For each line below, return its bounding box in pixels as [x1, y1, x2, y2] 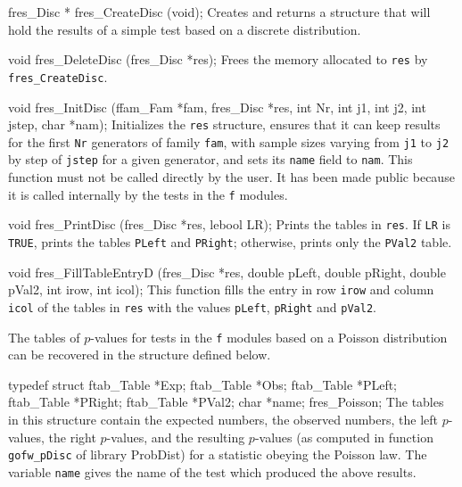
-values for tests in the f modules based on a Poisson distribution [90, 327, 448, 346]
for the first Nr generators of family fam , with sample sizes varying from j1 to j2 [8, 132, 450, 151]
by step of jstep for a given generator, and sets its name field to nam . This [8, 150, 413, 169]
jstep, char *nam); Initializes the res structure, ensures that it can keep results [8, 115, 441, 134]
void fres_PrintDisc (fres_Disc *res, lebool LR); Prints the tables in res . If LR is [8, 215, 450, 234]
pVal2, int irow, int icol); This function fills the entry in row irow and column [8, 280, 434, 299]
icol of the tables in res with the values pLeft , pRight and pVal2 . [8, 297, 376, 316]
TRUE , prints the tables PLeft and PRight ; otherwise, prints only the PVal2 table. [8, 232, 452, 251]
